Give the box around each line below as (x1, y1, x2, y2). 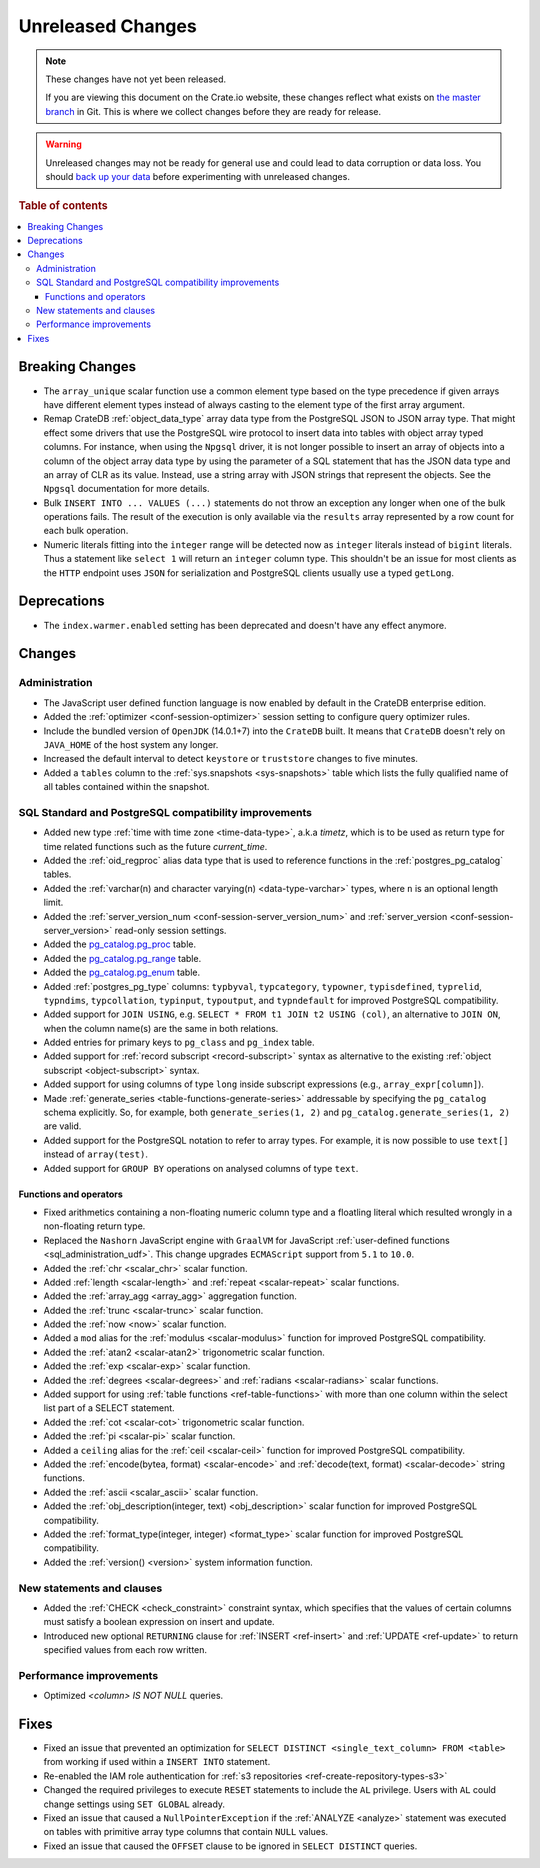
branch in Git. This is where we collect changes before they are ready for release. (45, 105, 382, 117)
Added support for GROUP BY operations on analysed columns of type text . (43, 1162, 359, 1174)
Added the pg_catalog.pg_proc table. (43, 938, 197, 950)
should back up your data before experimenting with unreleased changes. (45, 170, 350, 182)
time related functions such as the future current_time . (43, 840, 268, 852)
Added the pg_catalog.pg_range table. (43, 952, 202, 964)
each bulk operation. (43, 525, 129, 537)
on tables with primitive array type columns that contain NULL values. (43, 1826, 329, 1838)
